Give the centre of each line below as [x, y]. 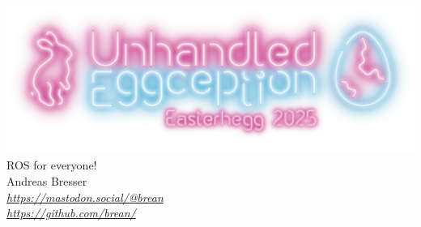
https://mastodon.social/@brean [85, 197]
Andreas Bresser [47, 180]
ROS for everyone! [52, 165]
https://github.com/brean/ [71, 213]
